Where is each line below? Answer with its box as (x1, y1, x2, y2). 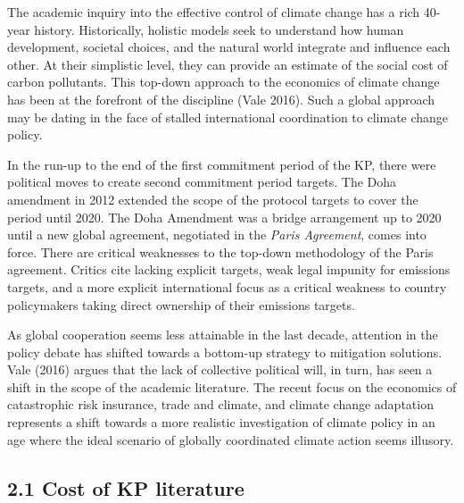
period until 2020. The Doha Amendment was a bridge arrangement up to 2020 (7, 207, 442, 226)
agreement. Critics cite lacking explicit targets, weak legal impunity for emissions (7, 260, 451, 279)
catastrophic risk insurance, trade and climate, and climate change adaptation (7, 395, 434, 414)
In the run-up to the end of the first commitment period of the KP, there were (7, 155, 436, 173)
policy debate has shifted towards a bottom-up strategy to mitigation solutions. (7, 342, 443, 361)
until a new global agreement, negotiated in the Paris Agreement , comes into (7, 225, 427, 244)
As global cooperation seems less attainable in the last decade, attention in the (7, 325, 438, 344)
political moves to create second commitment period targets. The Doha (7, 172, 397, 191)
